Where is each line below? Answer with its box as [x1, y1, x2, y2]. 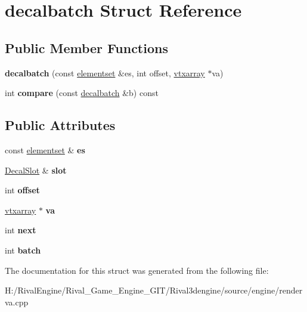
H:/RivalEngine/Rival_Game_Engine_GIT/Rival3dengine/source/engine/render [5, 284, 303, 296]
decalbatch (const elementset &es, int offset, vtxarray [5, 66, 205, 79]
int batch [5, 243, 41, 256]
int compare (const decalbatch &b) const [5, 87, 159, 99]
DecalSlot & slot [5, 163, 67, 176]
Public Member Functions [5, 38, 168, 57]
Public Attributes [5, 116, 116, 134]
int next [5, 224, 36, 236]
